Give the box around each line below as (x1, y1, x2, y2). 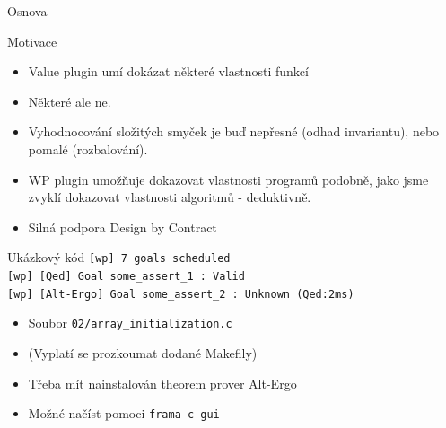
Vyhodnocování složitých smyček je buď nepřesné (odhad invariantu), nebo (28, 122, 440, 141)
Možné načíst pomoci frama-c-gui (28, 404, 220, 423)
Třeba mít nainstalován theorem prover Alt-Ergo (28, 373, 297, 392)
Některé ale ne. (28, 92, 111, 110)
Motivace (7, 31, 57, 50)
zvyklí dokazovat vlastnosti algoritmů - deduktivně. (28, 188, 311, 206)
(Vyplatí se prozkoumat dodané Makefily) (28, 343, 258, 362)
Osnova (7, 2, 48, 20)
